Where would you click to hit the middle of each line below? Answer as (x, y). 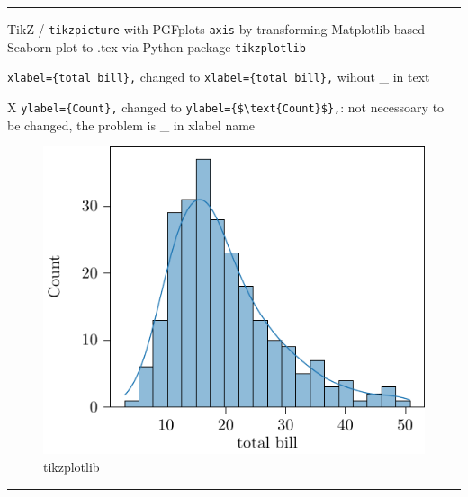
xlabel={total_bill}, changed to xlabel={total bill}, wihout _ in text (219, 77)
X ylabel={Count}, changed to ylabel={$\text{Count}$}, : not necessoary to (226, 106)
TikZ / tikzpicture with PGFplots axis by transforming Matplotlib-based (216, 29)
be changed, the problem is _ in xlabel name (131, 124)
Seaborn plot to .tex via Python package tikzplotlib (157, 46)
